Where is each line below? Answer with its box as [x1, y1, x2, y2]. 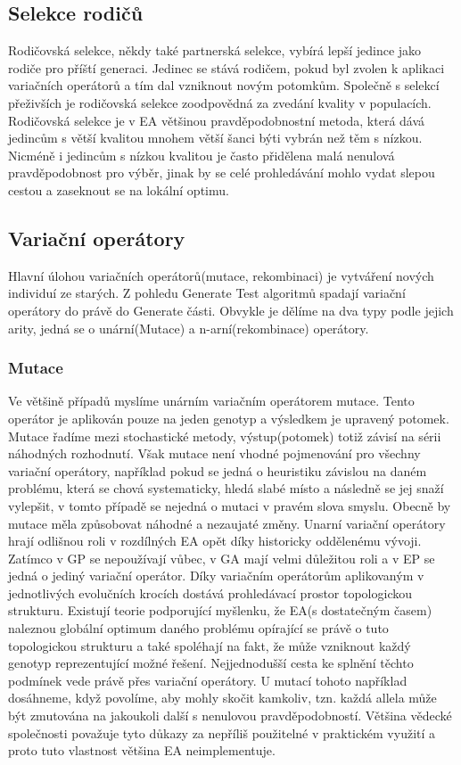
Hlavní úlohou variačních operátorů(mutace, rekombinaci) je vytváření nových [8, 266, 434, 284]
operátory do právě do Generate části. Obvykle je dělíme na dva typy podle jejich [8, 300, 454, 319]
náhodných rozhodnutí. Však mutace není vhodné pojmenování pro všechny [8, 444, 421, 463]
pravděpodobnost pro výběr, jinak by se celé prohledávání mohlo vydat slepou [8, 163, 435, 182]
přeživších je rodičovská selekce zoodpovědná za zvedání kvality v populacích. [8, 93, 432, 111]
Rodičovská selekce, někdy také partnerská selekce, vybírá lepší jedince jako [8, 41, 422, 60]
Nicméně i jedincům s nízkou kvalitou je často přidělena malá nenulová [8, 145, 395, 164]
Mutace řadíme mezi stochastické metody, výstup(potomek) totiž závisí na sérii [8, 426, 441, 445]
